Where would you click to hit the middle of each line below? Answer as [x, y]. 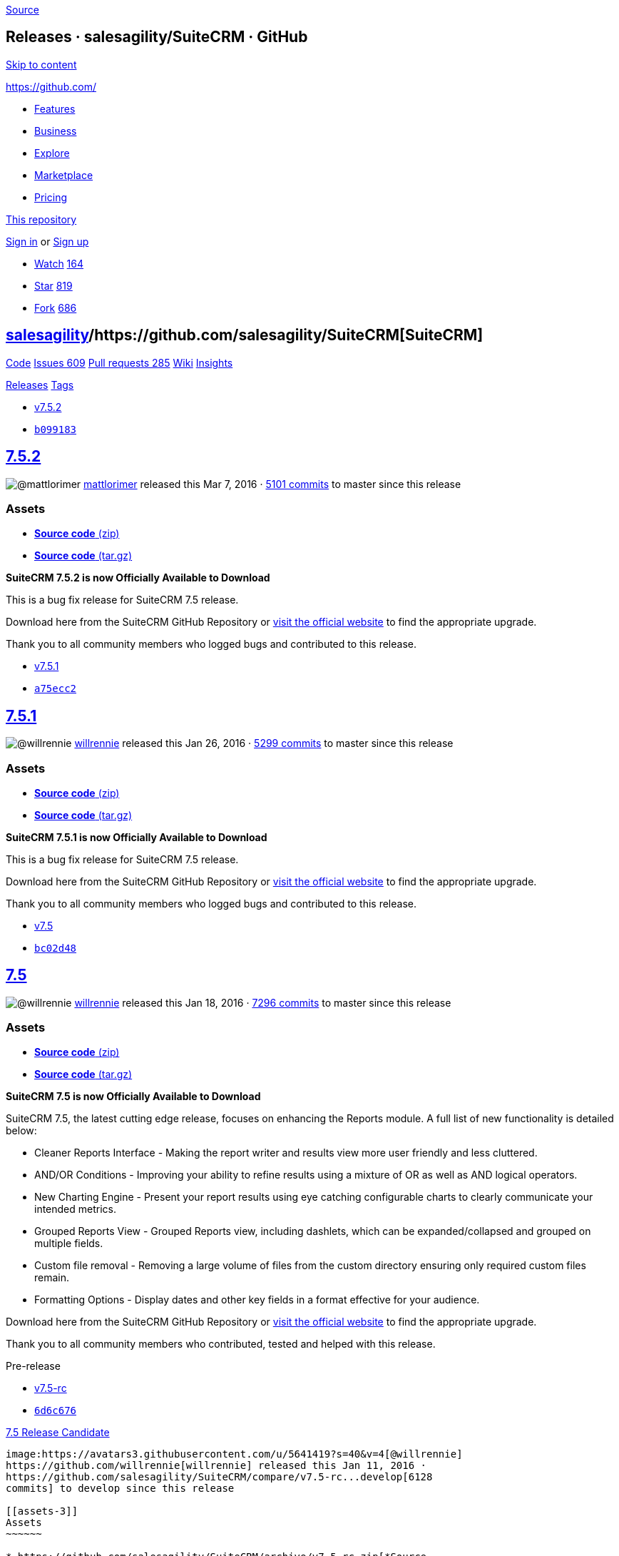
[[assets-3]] [42, 1511]
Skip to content [41, 64]
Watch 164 [59, 263]
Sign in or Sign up [47, 241]
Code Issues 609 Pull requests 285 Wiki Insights [119, 362]
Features [55, 108]
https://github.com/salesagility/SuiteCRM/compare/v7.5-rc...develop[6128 [219, 1477]
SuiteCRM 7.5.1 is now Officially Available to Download [137, 837]
